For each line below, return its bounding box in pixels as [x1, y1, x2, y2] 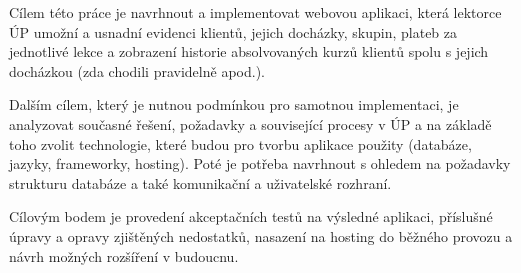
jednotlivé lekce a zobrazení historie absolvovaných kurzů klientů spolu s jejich [9, 41, 489, 62]
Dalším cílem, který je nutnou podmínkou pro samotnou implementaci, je [9, 94, 459, 115]
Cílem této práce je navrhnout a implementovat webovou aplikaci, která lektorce [9, 2, 502, 22]
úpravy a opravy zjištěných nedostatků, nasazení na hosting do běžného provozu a [9, 225, 513, 246]
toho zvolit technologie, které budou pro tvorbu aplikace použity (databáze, [9, 133, 472, 154]
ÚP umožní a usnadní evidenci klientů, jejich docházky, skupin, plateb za [9, 21, 458, 42]
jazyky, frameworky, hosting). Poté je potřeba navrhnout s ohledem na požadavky [9, 153, 511, 174]
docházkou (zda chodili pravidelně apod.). [9, 60, 265, 81]
